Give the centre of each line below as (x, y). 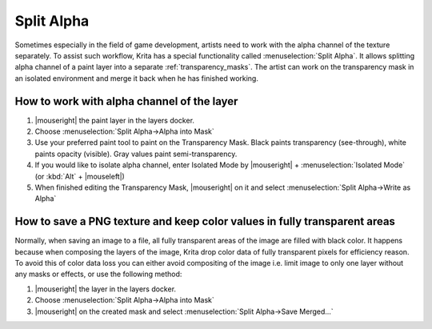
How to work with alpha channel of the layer (126, 101)
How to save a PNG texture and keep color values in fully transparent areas (205, 221)
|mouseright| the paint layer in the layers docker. (115, 120)
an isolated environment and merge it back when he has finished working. (137, 78)
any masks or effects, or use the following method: (98, 274)
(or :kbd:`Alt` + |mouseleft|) (80, 176)
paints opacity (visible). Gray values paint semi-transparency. (136, 154)
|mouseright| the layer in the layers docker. (105, 289)
